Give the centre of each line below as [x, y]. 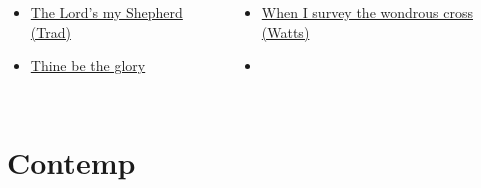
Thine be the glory [88, 65]
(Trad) [50, 31]
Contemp [71, 161]
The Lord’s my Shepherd [106, 12]
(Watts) [285, 31]
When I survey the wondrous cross [367, 12]
